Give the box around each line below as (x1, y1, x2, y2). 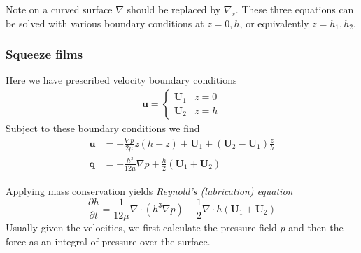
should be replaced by (127, 2, 221, 16)
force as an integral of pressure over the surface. (6, 233, 211, 248)
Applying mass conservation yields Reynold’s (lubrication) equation (6, 183, 293, 198)
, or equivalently (239, 15, 309, 30)
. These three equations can (235, 2, 354, 16)
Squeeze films (6, 45, 83, 63)
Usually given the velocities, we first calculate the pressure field (6, 220, 277, 235)
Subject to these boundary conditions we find (6, 121, 200, 136)
